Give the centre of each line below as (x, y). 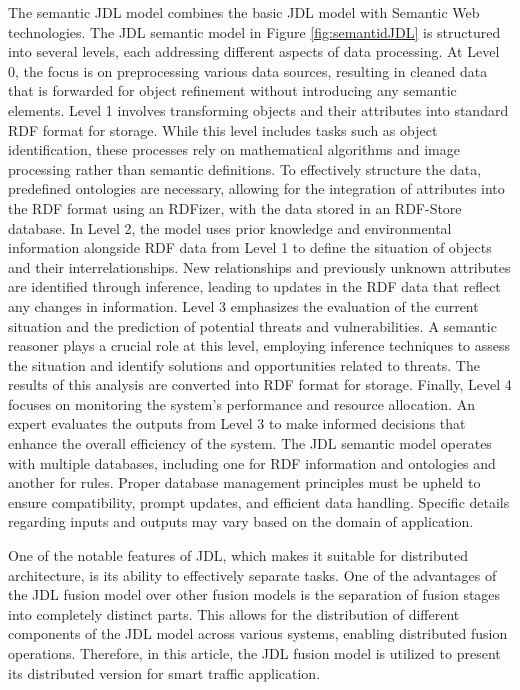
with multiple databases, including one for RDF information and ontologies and (252, 462)
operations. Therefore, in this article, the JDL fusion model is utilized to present (254, 653)
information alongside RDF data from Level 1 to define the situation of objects (250, 247)
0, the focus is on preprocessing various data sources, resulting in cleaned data (248, 70)
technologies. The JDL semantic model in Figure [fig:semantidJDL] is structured (254, 31)
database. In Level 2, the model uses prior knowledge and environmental (230, 227)
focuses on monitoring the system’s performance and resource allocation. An (241, 403)
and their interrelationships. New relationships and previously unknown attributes (259, 266)
